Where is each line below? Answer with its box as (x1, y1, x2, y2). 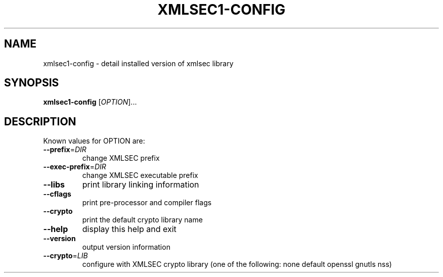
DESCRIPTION (4, 115, 76, 128)
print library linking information (82, 179, 199, 190)
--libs (43, 179, 65, 190)
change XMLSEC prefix (82, 154, 160, 163)
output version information (82, 243, 170, 252)
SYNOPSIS (4, 76, 59, 89)
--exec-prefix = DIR (43, 162, 106, 171)
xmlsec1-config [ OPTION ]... (43, 98, 137, 107)
